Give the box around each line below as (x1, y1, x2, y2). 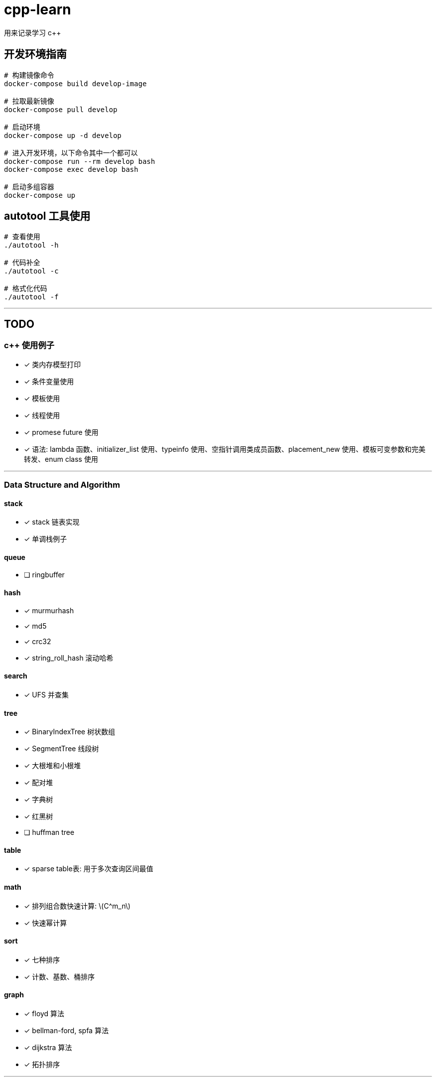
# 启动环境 (4, 123, 40, 131)
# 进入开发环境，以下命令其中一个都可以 (4, 148, 138, 157)
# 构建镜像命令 (4, 71, 54, 79)
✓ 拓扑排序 (24, 1060, 60, 1069)
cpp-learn (4, 1, 71, 18)
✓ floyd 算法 (24, 1009, 65, 1018)
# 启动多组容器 (4, 182, 54, 191)
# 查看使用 (4, 233, 40, 241)
